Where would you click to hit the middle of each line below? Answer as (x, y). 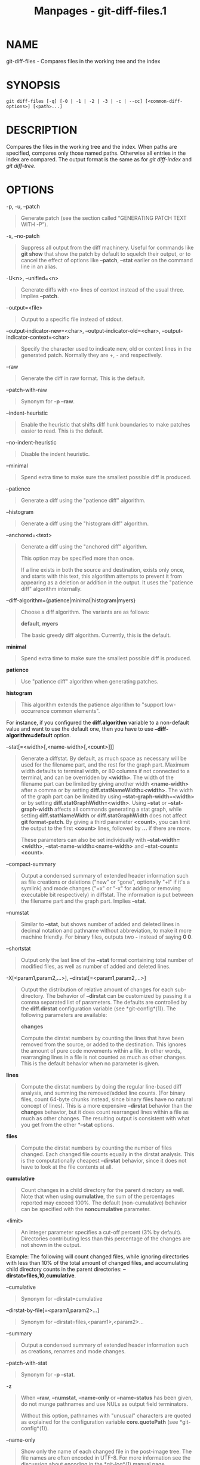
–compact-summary (31, 864)
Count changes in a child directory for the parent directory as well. (102, 1190)
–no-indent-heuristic (31, 442)
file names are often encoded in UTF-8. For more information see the (106, 1458)
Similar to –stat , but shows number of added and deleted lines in (100, 924)
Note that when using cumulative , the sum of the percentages (98, 1196)
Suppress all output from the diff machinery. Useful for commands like (107, 247)
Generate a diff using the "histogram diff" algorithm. (85, 523)
